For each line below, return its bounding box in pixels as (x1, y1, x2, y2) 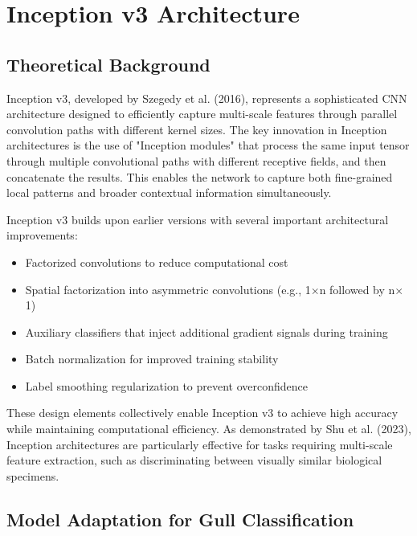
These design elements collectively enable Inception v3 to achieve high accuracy (6, 404, 399, 421)
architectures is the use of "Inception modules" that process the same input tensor (6, 137, 410, 153)
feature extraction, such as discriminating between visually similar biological (6, 452, 382, 468)
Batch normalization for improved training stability (25, 350, 279, 367)
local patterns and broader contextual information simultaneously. (6, 184, 332, 201)
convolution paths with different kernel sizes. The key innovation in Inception (6, 121, 387, 137)
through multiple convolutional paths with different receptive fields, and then (6, 152, 386, 169)
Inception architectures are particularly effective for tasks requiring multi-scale (6, 436, 393, 452)
